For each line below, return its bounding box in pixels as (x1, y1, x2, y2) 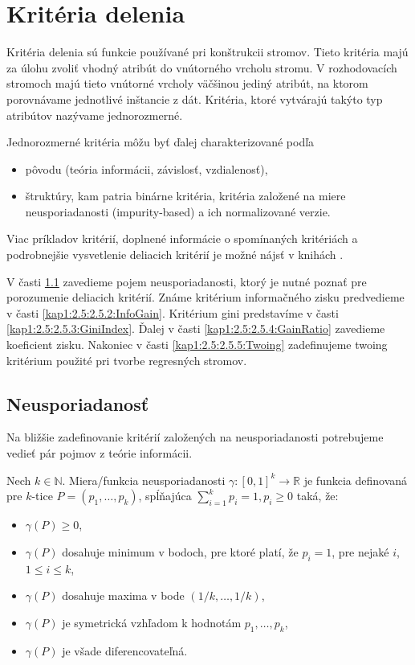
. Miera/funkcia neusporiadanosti (62, 471, 226, 488)
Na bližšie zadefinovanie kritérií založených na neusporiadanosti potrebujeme (6, 429, 384, 445)
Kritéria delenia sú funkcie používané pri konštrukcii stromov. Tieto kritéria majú (6, 43, 409, 60)
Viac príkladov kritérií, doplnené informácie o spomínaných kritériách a (6, 230, 358, 247)
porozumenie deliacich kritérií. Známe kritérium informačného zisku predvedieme (6, 289, 405, 306)
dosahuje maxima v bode (62, 587, 185, 604)
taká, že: (296, 487, 339, 504)
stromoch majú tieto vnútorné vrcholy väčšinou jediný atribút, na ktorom (6, 75, 368, 92)
